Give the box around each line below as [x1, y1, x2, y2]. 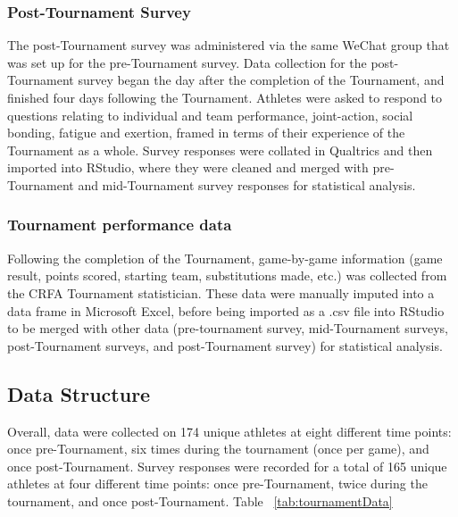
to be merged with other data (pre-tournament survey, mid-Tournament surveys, [7, 319, 449, 338]
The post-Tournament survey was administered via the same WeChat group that [7, 36, 450, 54]
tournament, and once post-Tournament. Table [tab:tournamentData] [7, 491, 393, 510]
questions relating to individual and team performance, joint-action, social [7, 105, 413, 124]
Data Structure [7, 379, 151, 407]
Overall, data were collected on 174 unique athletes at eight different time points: [7, 421, 452, 440]
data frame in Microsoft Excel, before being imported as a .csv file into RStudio [7, 301, 445, 320]
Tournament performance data [7, 213, 232, 236]
